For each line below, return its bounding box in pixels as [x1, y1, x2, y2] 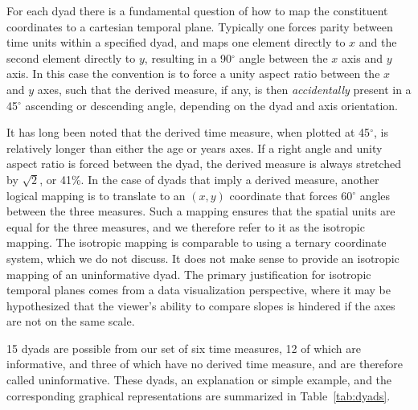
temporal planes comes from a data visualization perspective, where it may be [6, 281, 391, 298]
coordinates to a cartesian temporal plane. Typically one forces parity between [6, 18, 393, 35]
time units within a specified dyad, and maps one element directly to [6, 34, 346, 51]
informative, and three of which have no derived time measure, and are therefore [6, 355, 404, 372]
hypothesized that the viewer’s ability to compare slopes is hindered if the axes [6, 297, 395, 314]
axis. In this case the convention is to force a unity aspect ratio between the [6, 65, 380, 82]
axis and [341, 49, 383, 66]
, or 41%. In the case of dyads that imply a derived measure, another [39, 170, 379, 187]
